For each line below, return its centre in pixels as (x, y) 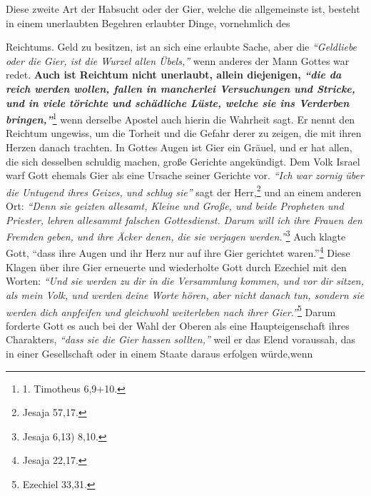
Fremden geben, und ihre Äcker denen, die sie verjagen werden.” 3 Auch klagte (176, 235)
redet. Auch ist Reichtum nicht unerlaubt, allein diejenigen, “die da (174, 75)
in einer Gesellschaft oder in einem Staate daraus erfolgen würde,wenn (159, 353)
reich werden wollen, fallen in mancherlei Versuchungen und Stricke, (181, 88)
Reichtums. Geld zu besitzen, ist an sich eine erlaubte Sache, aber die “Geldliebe (182, 47)
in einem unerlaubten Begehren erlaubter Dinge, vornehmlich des (148, 22)
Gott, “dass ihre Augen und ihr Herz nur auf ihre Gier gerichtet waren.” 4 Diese (178, 252)
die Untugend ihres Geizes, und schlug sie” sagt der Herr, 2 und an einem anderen (184, 191)
